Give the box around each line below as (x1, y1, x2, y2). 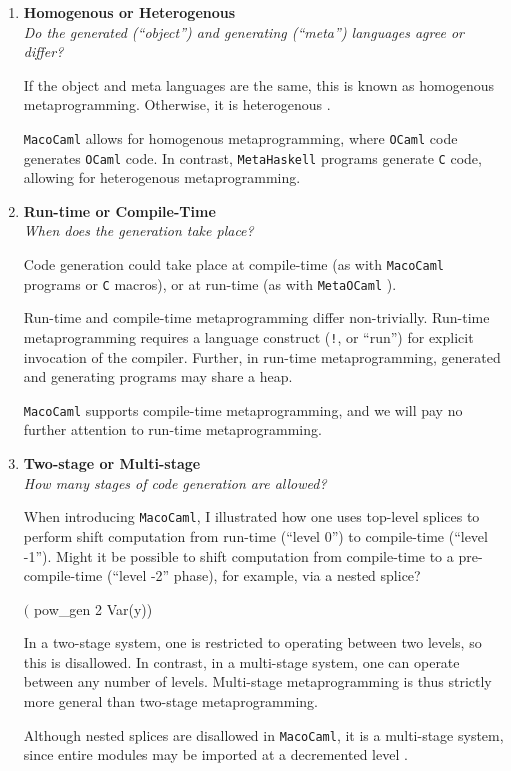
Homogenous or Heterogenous (23, 2, 236, 22)
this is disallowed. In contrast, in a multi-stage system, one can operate (23, 651, 460, 672)
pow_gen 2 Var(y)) (33, 598, 153, 619)
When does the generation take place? (23, 220, 254, 241)
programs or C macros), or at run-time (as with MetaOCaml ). (23, 273, 397, 294)
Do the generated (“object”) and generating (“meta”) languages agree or (23, 21, 464, 42)
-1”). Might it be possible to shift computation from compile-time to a (23, 545, 454, 566)
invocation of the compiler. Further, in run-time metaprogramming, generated (23, 346, 501, 367)
